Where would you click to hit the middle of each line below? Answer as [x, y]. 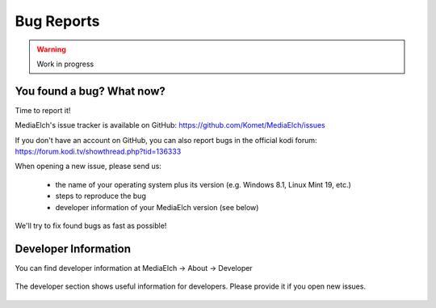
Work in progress [65, 64]
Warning [51, 49]
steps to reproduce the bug [101, 196]
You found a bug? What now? [90, 91]
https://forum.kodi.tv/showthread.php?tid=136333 [98, 152]
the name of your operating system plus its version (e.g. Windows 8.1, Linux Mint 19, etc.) [203, 184]
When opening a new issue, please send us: [88, 167]
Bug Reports [57, 21]
